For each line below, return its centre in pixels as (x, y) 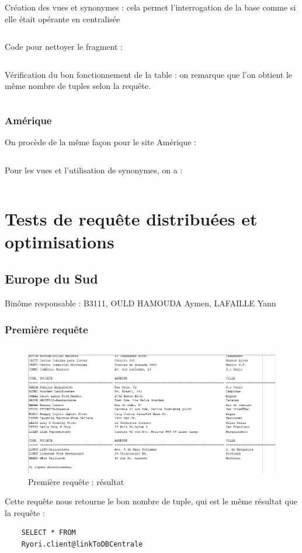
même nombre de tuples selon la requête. (78, 86)
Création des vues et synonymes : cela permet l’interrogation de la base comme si (150, 7)
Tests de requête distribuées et (131, 218)
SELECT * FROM (48, 533)
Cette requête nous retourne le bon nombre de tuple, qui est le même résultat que (151, 501)
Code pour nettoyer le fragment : (64, 47)
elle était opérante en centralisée (63, 18)
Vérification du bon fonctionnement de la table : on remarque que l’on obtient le (149, 74)
